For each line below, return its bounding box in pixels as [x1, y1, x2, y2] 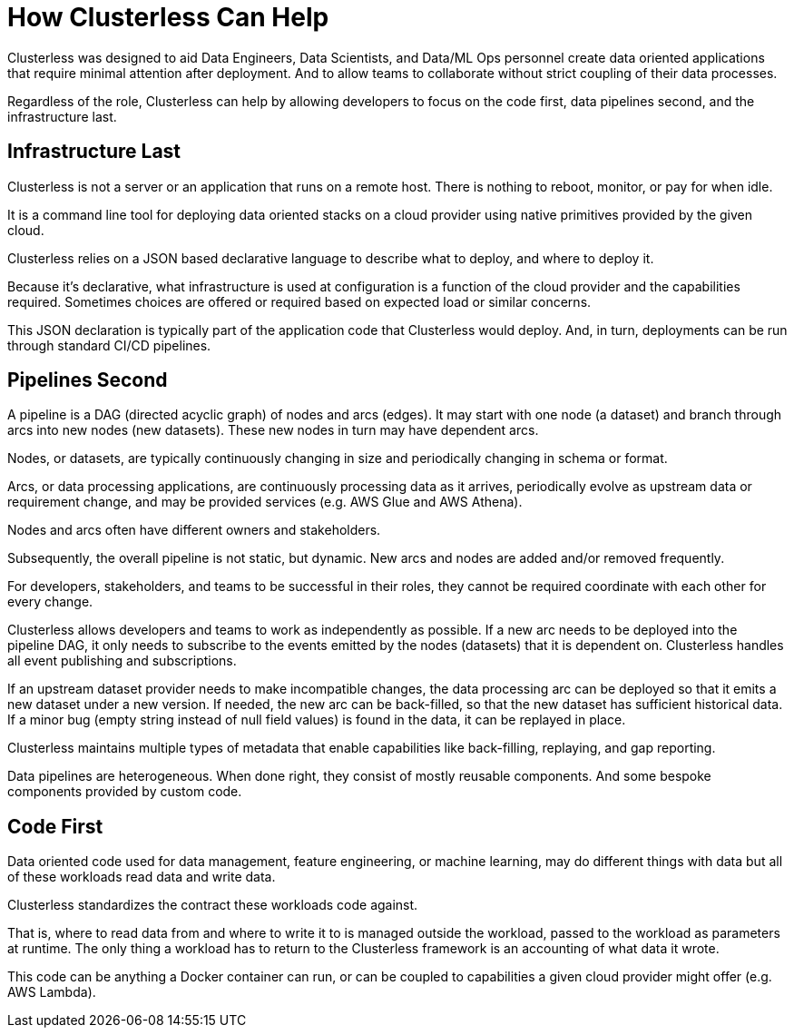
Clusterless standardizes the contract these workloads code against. [7, 897, 418, 913]
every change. [7, 594, 93, 610]
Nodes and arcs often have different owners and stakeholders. [7, 522, 381, 538]
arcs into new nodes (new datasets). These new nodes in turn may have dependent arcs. [7, 422, 539, 439]
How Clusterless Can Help [7, 2, 329, 33]
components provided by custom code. [7, 784, 242, 800]
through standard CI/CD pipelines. [7, 337, 211, 353]
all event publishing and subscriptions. [7, 653, 237, 669]
